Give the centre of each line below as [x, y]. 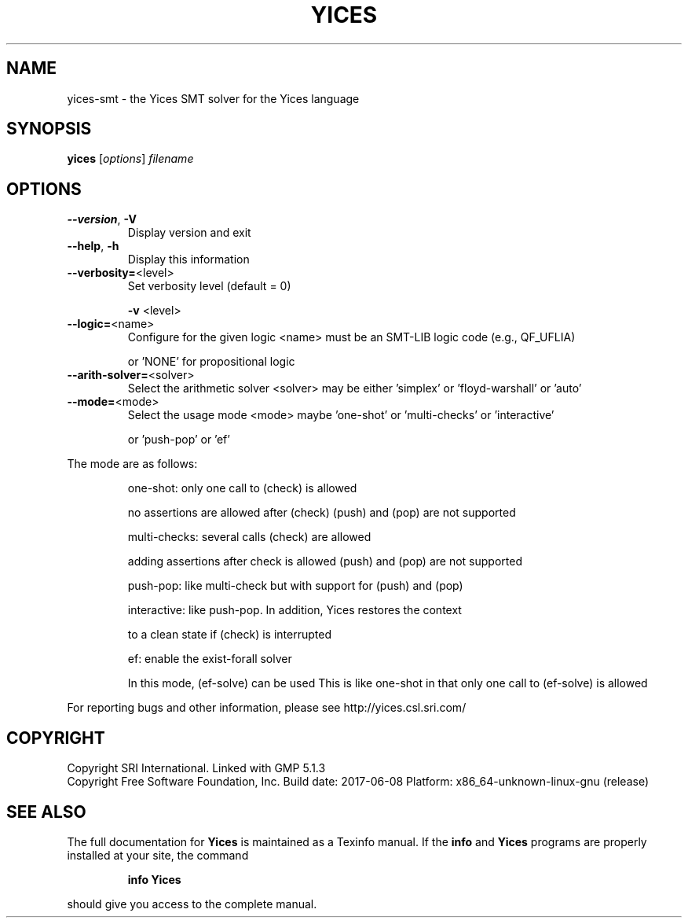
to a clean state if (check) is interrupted [229, 635]
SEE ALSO [46, 812]
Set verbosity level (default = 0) [209, 286]
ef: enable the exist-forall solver [210, 659]
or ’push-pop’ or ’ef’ [179, 440]
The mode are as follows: [132, 464]
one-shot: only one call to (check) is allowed [242, 488]
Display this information [188, 260]
